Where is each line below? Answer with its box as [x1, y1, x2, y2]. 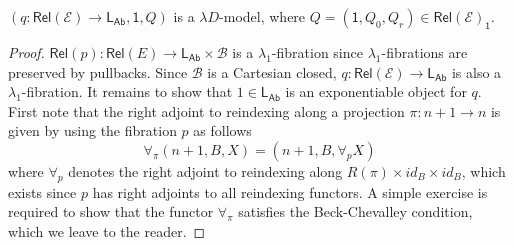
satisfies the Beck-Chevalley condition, [238, 201, 473, 222]
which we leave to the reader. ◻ [8, 220, 206, 241]
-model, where [219, 6, 306, 26]
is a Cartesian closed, [207, 61, 337, 82]
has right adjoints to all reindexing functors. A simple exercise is [92, 181, 488, 202]
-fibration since [271, 42, 363, 62]
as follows [193, 120, 252, 141]
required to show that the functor [8, 201, 214, 222]
